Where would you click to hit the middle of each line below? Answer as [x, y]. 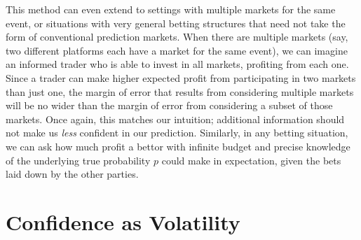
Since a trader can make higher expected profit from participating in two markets [181, 77]
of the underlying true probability [78, 160]
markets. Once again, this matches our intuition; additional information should [175, 119]
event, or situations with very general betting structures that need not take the [176, 23]
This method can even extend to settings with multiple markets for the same [171, 9]
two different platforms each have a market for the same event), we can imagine [177, 50]
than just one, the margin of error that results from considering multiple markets [180, 91]
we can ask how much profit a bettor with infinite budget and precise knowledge [178, 146]
